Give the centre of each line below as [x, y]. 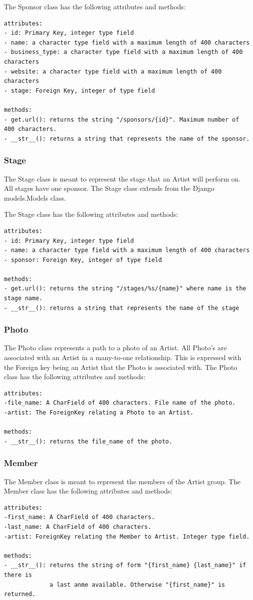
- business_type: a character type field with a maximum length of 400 [123, 52]
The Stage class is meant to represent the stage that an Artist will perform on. [122, 178]
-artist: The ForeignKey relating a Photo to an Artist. [99, 413]
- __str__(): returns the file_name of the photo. [88, 441]
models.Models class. [35, 197]
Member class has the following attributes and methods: [88, 491]
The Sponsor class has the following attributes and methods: [95, 6]
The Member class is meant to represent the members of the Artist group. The [122, 481]
